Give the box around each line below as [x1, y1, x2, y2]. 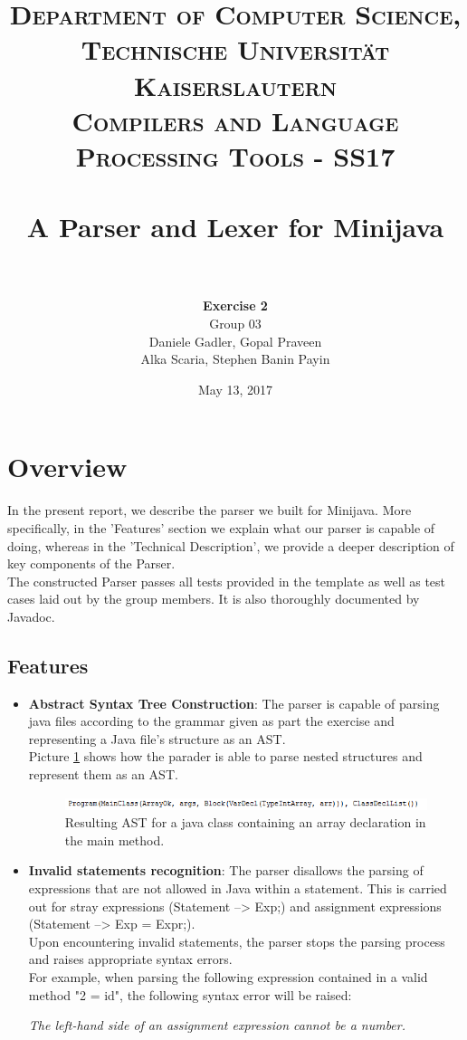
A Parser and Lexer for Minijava [26, 208, 444, 245]
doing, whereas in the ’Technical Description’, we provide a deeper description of [7, 536, 454, 555]
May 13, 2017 [197, 379, 273, 398]
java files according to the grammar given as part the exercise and [28, 711, 395, 730]
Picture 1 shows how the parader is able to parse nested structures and [28, 747, 423, 766]
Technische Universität [81, 31, 390, 68]
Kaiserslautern [134, 66, 337, 103]
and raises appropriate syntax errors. [28, 949, 233, 968]
